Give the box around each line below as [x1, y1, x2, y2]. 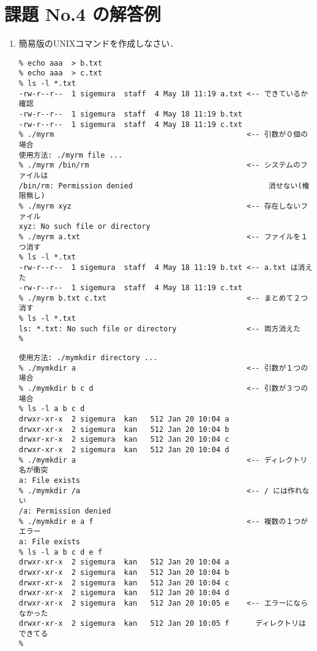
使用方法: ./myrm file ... [18, 150, 123, 160]
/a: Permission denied [18, 506, 111, 515]
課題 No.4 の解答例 [4, 1, 161, 26]
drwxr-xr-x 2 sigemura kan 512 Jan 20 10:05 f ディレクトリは [18, 619, 306, 628]
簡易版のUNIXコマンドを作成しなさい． [18, 37, 179, 50]
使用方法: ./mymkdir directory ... [18, 353, 158, 363]
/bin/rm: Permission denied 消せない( [18, 181, 302, 190]
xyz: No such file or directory [18, 222, 151, 231]
